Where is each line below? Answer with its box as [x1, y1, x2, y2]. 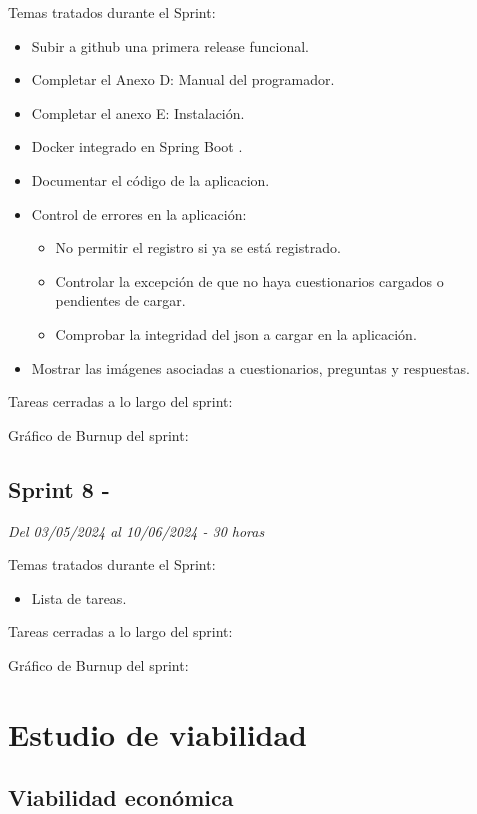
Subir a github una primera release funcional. [31, 35, 309, 56]
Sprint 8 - [8, 473, 110, 504]
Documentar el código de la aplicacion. [31, 169, 270, 190]
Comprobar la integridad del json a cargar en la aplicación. [55, 323, 417, 344]
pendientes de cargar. [55, 290, 186, 311]
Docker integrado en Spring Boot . [31, 136, 243, 157]
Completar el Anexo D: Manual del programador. [31, 69, 335, 90]
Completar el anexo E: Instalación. [31, 102, 245, 123]
